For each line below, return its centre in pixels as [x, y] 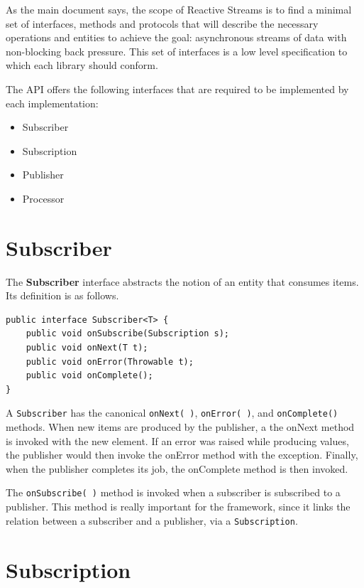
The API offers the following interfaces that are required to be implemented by [177, 89]
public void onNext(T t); [87, 348]
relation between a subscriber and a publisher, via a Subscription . [152, 520]
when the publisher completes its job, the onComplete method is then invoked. [177, 468]
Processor [43, 198]
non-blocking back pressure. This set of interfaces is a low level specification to [177, 51]
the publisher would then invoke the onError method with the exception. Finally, [182, 455]
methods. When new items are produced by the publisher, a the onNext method [180, 427]
